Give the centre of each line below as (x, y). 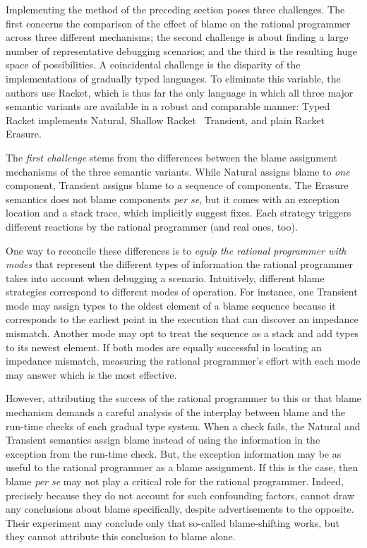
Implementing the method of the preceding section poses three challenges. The (175, 9)
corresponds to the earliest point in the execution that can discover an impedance (182, 319)
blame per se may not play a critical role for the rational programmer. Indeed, (175, 481)
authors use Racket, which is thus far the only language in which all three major (180, 92)
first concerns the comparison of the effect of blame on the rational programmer (178, 23)
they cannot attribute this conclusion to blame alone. (121, 536)
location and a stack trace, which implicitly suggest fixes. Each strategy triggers (179, 213)
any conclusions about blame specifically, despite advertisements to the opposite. (180, 509)
